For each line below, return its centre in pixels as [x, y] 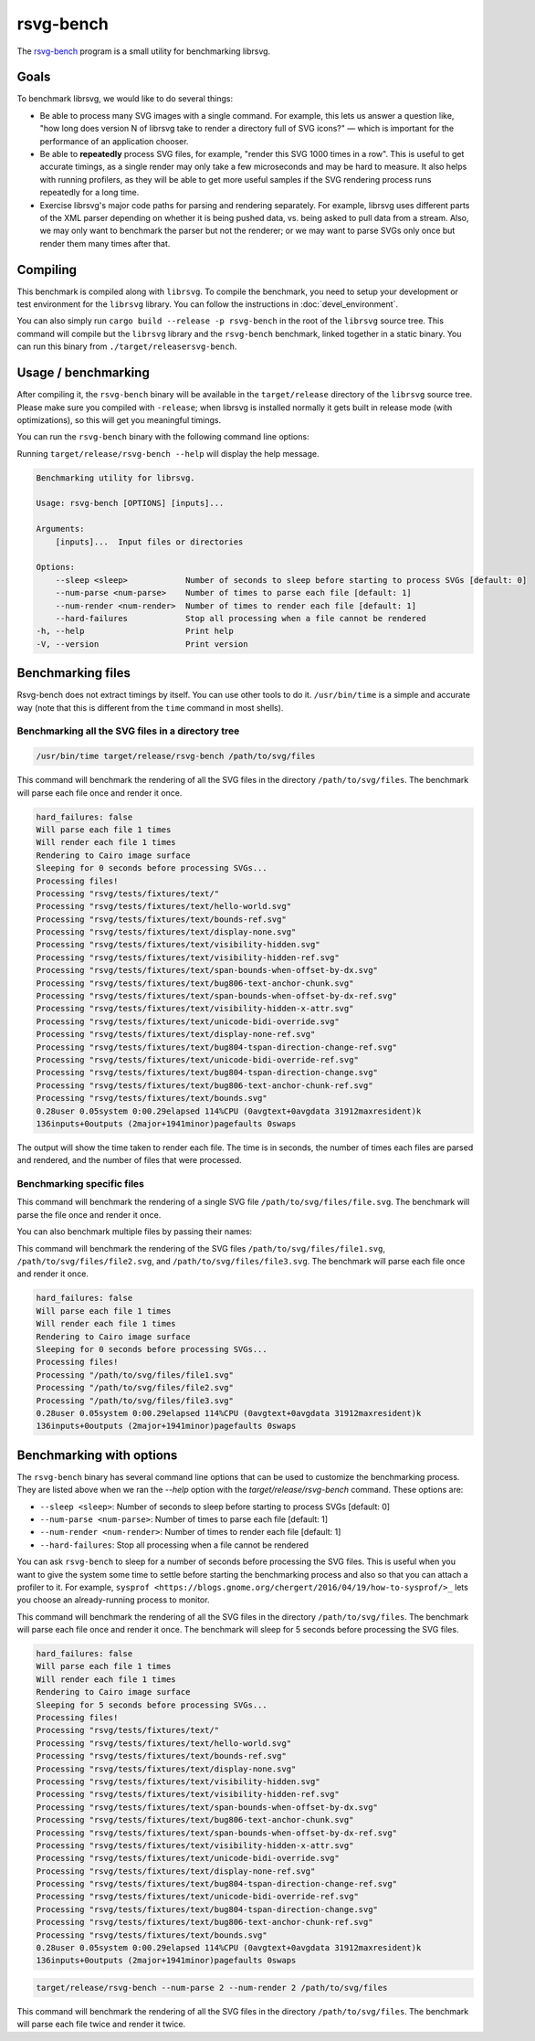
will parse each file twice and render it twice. [101, 2025]
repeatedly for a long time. [89, 193]
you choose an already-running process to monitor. [113, 1600]
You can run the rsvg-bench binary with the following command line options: [163, 437]
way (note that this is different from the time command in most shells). [150, 707]
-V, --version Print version [142, 644]
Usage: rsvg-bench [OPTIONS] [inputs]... [130, 503]
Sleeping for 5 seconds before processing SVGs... [152, 1705]
